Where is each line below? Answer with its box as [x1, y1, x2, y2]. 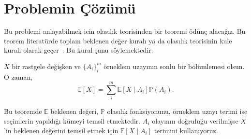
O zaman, [4, 71, 33, 82]
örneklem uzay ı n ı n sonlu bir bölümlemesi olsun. [103, 61, 245, 71]
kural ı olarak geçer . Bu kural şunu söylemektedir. [4, 45, 153, 55]
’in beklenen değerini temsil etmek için [4, 125, 118, 135]
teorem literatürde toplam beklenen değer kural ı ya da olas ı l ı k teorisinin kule [4, 35, 232, 45]
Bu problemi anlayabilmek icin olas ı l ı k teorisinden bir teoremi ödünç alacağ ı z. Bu [4, 26, 246, 36]
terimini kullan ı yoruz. [154, 125, 218, 135]
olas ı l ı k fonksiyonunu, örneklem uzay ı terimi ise [107, 106, 248, 116]
